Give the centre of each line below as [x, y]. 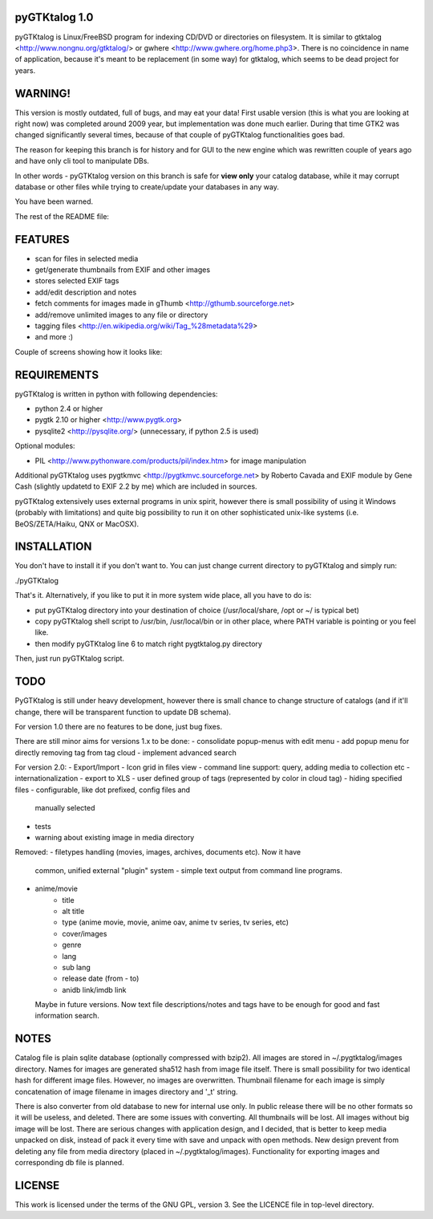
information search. [67, 1016]
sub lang [77, 967]
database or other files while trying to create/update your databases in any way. [147, 187]
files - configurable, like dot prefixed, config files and [103, 790]
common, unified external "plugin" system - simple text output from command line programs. [188, 870]
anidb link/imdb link [94, 989]
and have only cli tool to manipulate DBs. [82, 161]
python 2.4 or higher [69, 408]
